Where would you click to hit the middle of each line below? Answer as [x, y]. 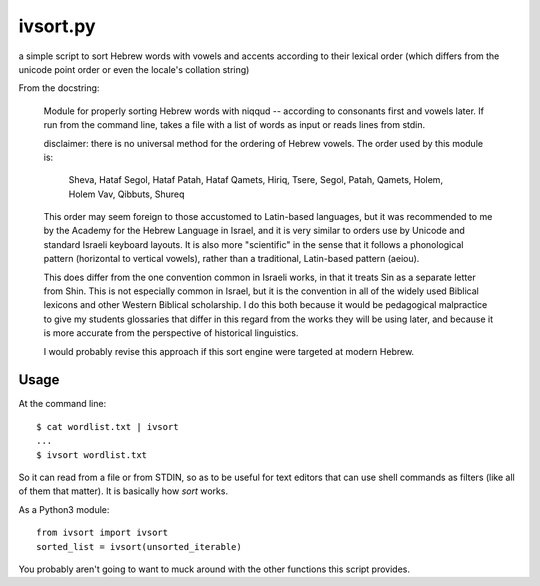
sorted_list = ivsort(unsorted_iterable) [139, 546]
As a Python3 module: [64, 509]
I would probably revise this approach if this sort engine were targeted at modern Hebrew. [229, 351]
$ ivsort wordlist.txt [92, 454]
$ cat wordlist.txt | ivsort [107, 426]
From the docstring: [59, 88]
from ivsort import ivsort [102, 533]
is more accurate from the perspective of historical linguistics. [171, 333]
